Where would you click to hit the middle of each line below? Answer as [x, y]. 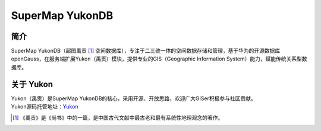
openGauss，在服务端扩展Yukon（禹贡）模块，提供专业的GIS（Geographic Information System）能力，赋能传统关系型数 [159, 59]
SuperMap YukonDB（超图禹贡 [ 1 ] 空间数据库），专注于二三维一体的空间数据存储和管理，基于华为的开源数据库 [146, 51]
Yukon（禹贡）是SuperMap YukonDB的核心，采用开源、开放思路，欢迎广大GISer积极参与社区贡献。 [133, 98]
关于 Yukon [32, 84]
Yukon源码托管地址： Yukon [45, 107]
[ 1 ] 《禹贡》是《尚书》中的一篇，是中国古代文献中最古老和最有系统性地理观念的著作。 [118, 117]
